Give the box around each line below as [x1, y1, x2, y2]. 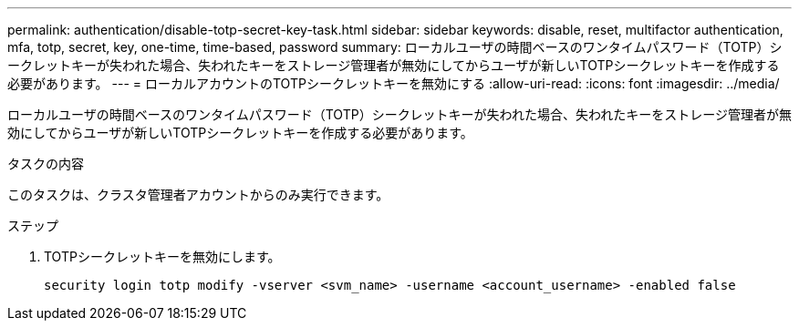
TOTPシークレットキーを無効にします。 [44, 249, 281, 264]
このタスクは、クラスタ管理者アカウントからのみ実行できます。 [7, 187, 389, 202]
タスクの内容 [7, 156, 84, 171]
